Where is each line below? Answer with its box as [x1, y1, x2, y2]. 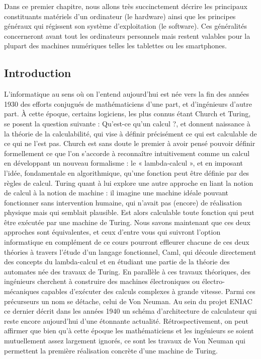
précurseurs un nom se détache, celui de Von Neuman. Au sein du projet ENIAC [4, 296, 252, 306]
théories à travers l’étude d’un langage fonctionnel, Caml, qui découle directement [4, 246, 256, 257]
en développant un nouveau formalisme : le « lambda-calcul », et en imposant [4, 158, 243, 168]
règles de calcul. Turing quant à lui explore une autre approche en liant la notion [4, 177, 253, 188]
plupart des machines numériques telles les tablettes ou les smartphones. [4, 40, 227, 51]
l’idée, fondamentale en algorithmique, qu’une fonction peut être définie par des [4, 167, 249, 178]
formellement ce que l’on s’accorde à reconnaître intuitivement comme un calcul [4, 148, 250, 158]
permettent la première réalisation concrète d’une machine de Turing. [4, 345, 218, 355]
